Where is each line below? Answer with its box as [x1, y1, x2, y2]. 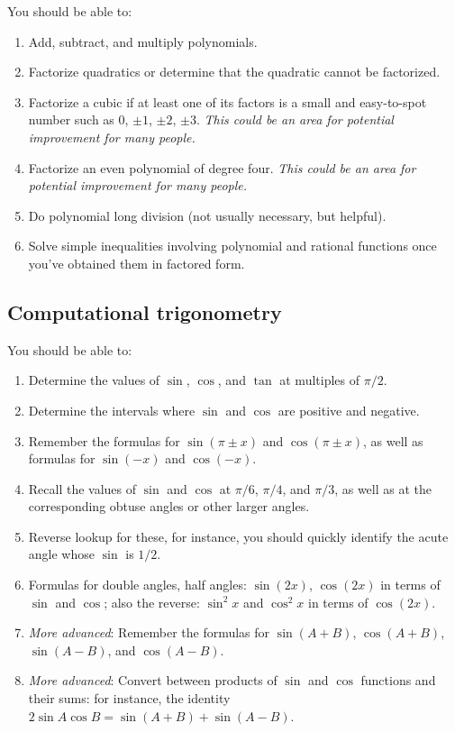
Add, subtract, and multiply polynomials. [28, 32, 258, 50]
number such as [28, 110, 114, 129]
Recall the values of [28, 479, 137, 498]
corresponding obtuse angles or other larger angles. [28, 497, 310, 516]
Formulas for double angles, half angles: [28, 575, 247, 594]
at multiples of [279, 371, 360, 389]
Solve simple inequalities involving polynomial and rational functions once [28, 236, 437, 255]
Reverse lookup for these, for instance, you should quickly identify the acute [28, 526, 449, 545]
